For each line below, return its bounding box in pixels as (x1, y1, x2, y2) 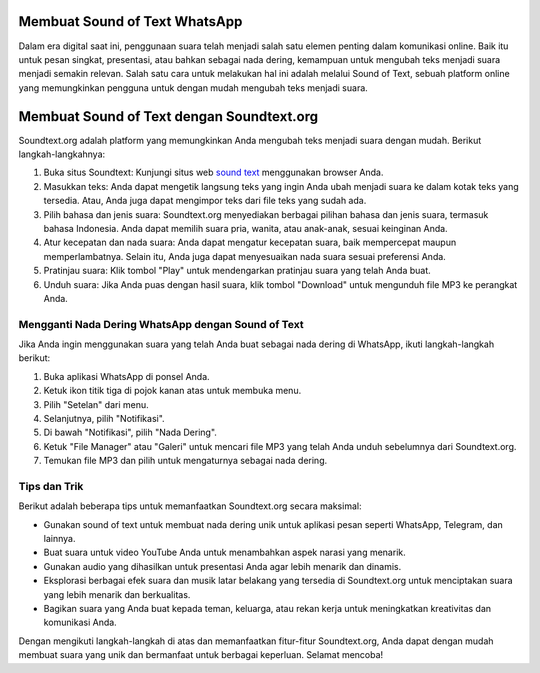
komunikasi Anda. (43, 616, 117, 629)
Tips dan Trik (18, 479, 84, 493)
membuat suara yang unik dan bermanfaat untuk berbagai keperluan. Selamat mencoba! (18, 649, 384, 661)
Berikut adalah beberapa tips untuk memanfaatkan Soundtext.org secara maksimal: (18, 500, 362, 512)
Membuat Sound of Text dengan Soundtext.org (18, 108, 319, 125)
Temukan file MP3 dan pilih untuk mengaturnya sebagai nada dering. (43, 455, 328, 467)
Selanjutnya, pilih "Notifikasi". (43, 412, 165, 424)
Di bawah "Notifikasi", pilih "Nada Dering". (43, 426, 217, 439)
